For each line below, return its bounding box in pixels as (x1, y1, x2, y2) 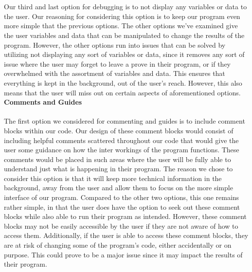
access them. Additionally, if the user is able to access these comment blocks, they (4, 230, 249, 240)
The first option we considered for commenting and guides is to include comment (4, 116, 245, 126)
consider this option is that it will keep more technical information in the (4, 173, 222, 183)
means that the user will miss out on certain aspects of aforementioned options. (4, 87, 241, 97)
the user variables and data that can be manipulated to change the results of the (4, 30, 245, 40)
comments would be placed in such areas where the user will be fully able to (4, 154, 231, 164)
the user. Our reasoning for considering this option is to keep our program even (4, 11, 240, 21)
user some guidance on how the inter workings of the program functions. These (4, 145, 239, 155)
